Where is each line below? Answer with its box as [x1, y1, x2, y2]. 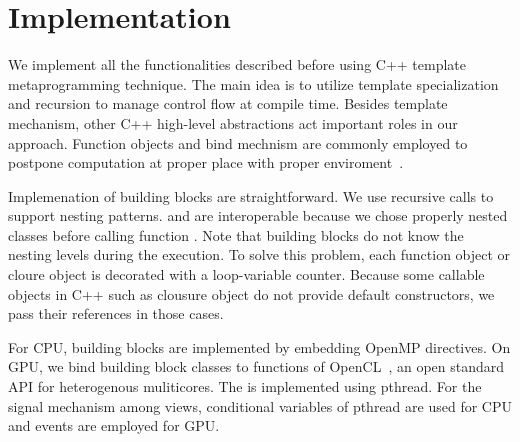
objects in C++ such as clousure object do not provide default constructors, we [8, 283, 495, 304]
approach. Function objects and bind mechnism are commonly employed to [8, 132, 468, 153]
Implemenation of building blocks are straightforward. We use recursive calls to [8, 185, 494, 206]
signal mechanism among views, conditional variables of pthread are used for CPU [8, 395, 512, 416]
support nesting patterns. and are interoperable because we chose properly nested [8, 205, 508, 226]
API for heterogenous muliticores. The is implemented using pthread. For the [8, 376, 482, 397]
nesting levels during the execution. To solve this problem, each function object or [8, 244, 511, 265]
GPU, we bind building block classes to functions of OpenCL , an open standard [8, 356, 505, 377]
